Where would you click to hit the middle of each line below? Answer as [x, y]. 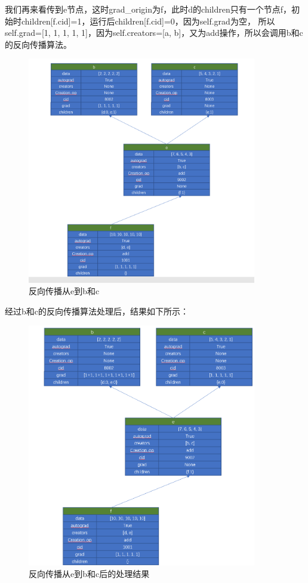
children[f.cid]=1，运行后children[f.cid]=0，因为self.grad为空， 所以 [148, 21]
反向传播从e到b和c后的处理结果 [89, 574]
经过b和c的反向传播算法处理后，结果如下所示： [97, 311]
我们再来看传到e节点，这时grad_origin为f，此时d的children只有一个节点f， [148, 9]
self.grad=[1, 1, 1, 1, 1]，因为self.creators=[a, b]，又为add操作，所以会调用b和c [154, 33]
